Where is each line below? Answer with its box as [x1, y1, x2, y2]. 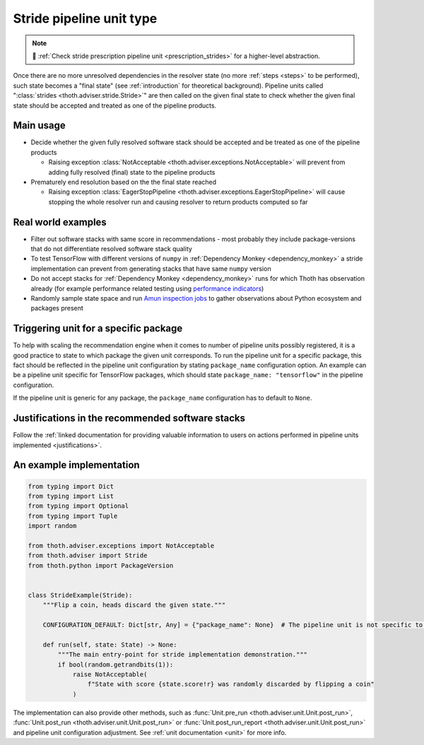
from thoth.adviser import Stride [28, 552, 148, 560]
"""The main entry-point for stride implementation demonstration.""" [57, 651, 307, 659]
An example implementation [13, 459, 141, 471]
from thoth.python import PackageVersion [28, 561, 174, 570]
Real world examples [13, 216, 107, 228]
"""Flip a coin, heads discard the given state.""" [42, 601, 226, 609]
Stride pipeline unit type [13, 11, 158, 26]
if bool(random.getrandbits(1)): [57, 660, 174, 669]
